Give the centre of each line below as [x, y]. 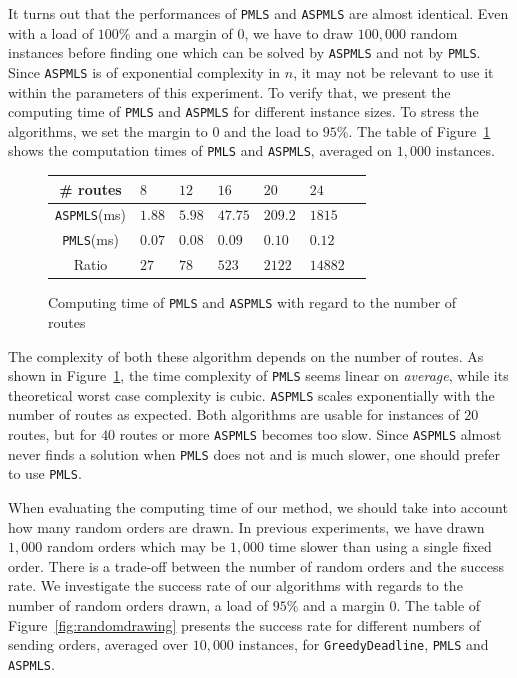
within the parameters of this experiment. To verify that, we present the [229, 91]
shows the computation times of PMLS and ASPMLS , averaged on [200, 150]
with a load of [51, 32]
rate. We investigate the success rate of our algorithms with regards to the [235, 585]
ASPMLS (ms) [91, 214]
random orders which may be [136, 546]
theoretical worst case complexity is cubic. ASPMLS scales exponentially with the [251, 394]
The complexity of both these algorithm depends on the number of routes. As [246, 355]
